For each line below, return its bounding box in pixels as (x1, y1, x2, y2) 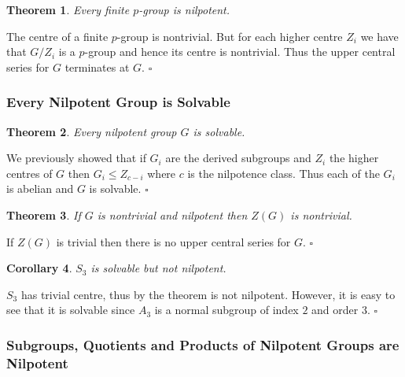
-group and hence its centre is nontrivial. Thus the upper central (84, 43, 396, 60)
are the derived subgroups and (165, 150, 311, 166)
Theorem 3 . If (6, 206, 81, 223)
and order (311, 301, 359, 318)
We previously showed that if (6, 150, 146, 166)
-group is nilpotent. (138, 2, 230, 17)
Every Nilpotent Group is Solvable (6, 92, 230, 112)
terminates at (64, 58, 130, 75)
